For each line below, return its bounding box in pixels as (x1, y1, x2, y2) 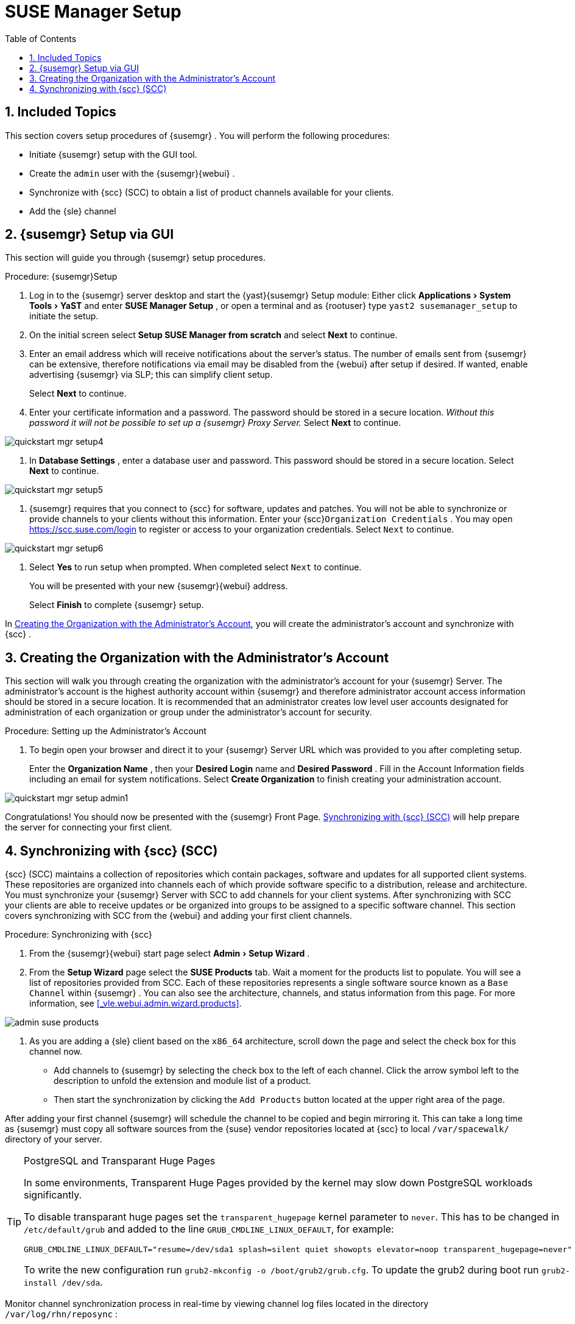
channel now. (29, 1046, 83, 1057)
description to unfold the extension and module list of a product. (54, 1075, 311, 1086)
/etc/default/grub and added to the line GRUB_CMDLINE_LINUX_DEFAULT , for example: (24, 1223, 394, 1236)
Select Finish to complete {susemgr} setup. (29, 600, 204, 611)
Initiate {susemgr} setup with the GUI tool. (29, 149, 197, 160)
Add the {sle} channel (29, 205, 116, 216)
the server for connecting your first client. (5, 822, 172, 833)
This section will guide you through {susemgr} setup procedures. (5, 252, 266, 263)
